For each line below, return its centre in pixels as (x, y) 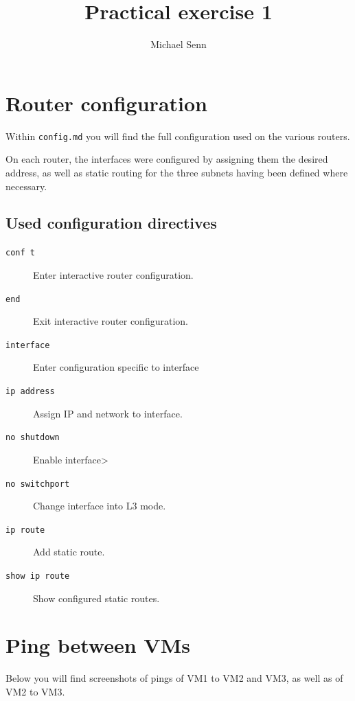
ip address (30, 392)
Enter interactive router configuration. (113, 274)
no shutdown (33, 438)
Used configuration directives (111, 223)
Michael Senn (179, 44)
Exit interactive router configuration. (111, 321)
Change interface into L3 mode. (100, 506)
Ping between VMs (98, 645)
